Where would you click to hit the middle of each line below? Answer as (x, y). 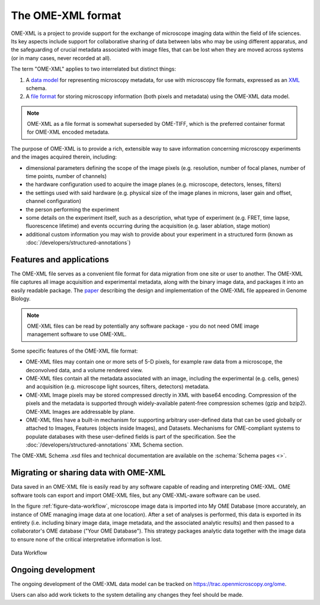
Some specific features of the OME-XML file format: (74, 351)
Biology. (21, 299)
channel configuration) (54, 201)
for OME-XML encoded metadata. (68, 132)
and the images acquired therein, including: (64, 157)
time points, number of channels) (66, 176)
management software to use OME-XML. (77, 334)
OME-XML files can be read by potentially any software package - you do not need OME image (143, 326)
